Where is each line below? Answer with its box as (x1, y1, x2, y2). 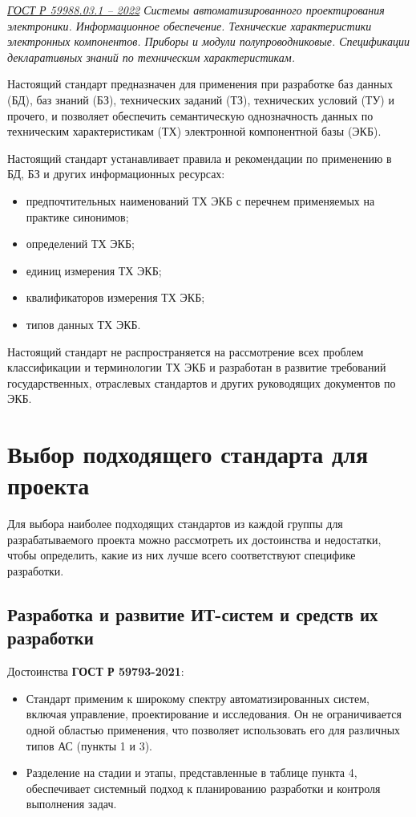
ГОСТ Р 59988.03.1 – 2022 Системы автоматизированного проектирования (7, 2, 385, 18)
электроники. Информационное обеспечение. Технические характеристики (7, 17, 372, 34)
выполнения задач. (26, 795, 117, 812)
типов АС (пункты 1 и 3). (26, 737, 152, 754)
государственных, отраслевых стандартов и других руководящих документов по (7, 374, 396, 391)
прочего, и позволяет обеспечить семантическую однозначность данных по (7, 107, 374, 124)
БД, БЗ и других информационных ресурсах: (7, 165, 225, 182)
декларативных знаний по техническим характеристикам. (7, 48, 295, 65)
